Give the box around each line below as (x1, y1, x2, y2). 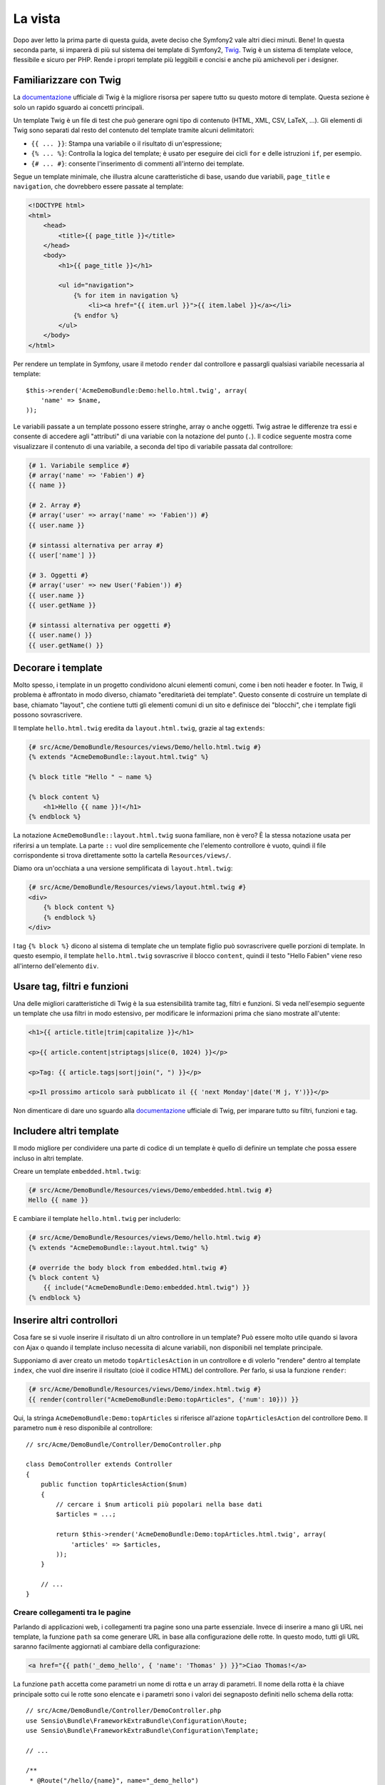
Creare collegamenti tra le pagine (13, 1607, 131, 1617)
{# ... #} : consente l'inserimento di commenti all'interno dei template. (31, 159, 245, 168)
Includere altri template (13, 1125, 119, 1137)
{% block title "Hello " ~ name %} (28, 773, 153, 781)
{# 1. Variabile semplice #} (28, 461, 130, 469)
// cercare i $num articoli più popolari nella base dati (56, 1500, 263, 1508)
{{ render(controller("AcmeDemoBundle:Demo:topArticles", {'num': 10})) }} (28, 1395, 299, 1403)
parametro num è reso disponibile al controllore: (13, 1424, 153, 1432)
